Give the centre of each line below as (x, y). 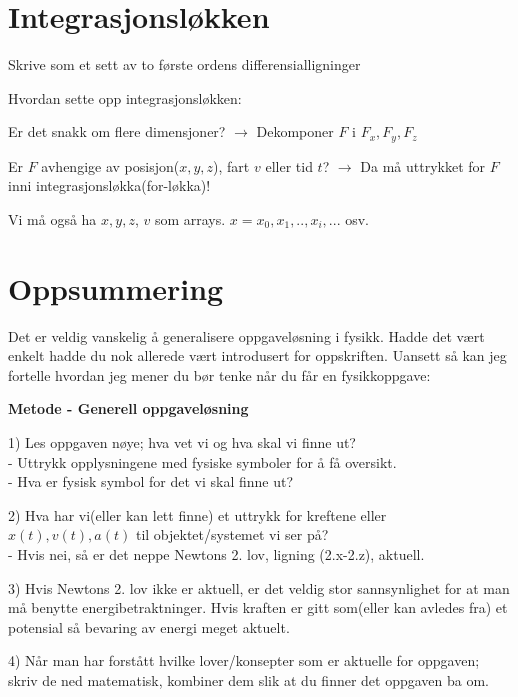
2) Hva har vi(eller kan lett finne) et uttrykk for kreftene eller (197, 514)
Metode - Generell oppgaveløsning (128, 408)
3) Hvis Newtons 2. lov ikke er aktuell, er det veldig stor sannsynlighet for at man (259, 587)
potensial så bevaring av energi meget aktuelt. (149, 626)
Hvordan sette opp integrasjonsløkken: (125, 97)
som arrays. (190, 218)
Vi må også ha (52, 218)
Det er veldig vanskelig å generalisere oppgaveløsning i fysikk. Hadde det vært (246, 335)
